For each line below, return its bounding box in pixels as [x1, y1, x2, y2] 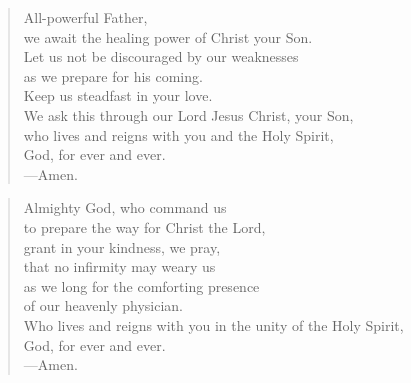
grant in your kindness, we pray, [23, 236, 221, 257]
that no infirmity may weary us [23, 256, 216, 277]
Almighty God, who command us [23, 197, 227, 218]
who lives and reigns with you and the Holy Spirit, [23, 124, 334, 145]
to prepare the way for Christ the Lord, [23, 216, 266, 237]
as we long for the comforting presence [23, 275, 260, 296]
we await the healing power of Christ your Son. [23, 26, 313, 47]
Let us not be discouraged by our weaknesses [23, 46, 299, 67]
